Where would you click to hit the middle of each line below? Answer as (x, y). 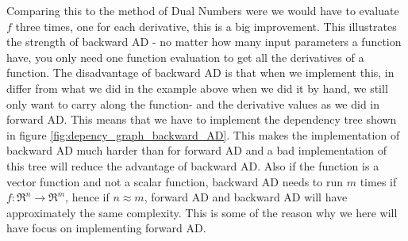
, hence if (87, 197)
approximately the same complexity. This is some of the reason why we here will (202, 212)
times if (378, 181)
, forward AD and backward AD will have (246, 197)
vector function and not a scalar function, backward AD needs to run (175, 181)
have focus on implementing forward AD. (106, 228)
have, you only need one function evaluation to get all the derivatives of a (185, 57)
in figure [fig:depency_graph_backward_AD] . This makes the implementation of (203, 134)
